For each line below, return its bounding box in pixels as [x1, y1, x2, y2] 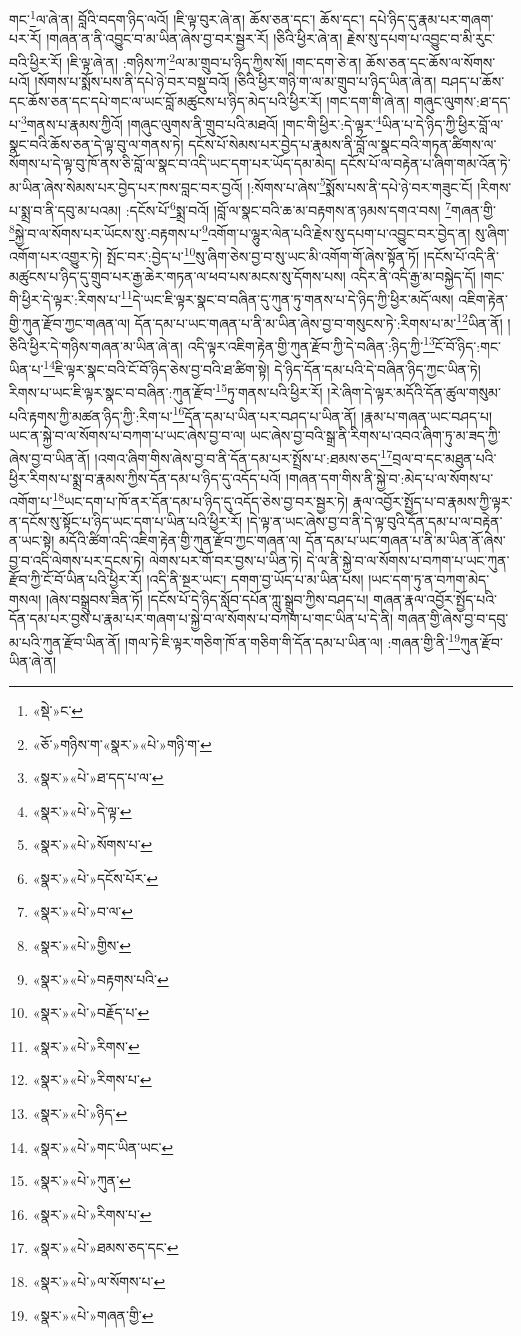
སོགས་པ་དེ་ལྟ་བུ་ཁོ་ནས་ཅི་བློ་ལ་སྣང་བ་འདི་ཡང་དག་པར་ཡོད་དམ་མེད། [9, 153, 336, 174]
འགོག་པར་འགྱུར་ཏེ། [9, 246, 103, 267]
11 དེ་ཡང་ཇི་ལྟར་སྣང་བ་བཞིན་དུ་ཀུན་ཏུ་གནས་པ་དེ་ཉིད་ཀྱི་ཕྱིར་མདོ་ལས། [120, 286, 454, 309]
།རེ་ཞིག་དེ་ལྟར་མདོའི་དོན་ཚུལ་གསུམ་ [327, 381, 501, 402]
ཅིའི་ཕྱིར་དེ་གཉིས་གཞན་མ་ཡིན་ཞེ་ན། [9, 335, 183, 356]
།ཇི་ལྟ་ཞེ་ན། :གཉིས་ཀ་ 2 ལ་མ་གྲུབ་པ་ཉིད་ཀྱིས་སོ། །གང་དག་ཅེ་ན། [66, 48, 362, 72]
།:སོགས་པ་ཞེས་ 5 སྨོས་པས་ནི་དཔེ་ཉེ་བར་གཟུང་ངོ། [247, 173, 473, 197]
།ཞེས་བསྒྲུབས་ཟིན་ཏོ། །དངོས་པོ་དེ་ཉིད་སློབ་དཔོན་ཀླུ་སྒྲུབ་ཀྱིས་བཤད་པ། [45, 588, 369, 609]
